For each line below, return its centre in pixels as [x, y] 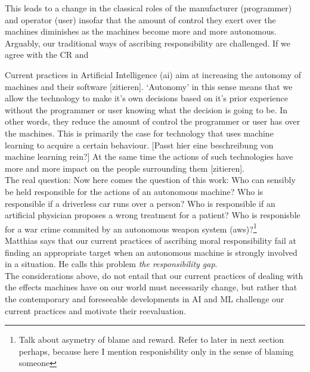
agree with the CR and [47, 55]
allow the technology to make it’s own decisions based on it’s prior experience [146, 98]
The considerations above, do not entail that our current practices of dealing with [154, 275]
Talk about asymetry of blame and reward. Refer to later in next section [151, 340]
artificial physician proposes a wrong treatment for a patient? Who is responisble [153, 215]
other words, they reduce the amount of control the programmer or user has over [153, 121]
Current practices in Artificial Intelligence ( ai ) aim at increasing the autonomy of [153, 74]
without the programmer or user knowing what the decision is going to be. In [146, 109]
